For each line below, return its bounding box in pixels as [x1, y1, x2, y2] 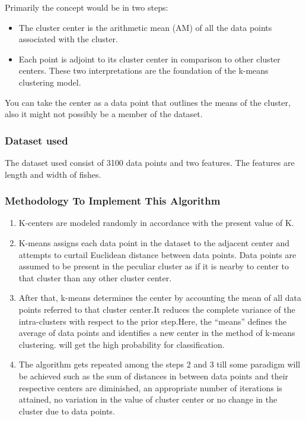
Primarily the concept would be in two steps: [5, 1, 168, 13]
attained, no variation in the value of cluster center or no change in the [18, 393, 278, 406]
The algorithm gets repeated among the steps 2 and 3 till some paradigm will [18, 358, 301, 370]
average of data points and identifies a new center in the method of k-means [18, 326, 295, 339]
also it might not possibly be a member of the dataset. [5, 108, 203, 120]
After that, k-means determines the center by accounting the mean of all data [18, 291, 302, 304]
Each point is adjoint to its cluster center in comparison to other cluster [18, 52, 280, 65]
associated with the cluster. [18, 33, 118, 45]
